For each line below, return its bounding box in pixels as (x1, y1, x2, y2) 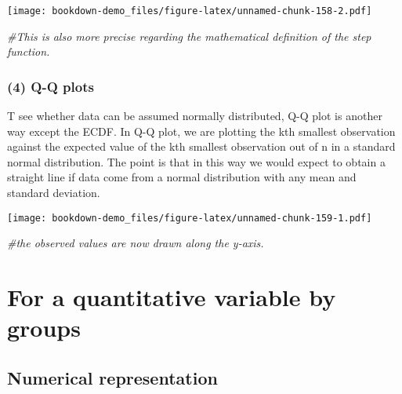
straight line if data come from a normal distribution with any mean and (7, 169, 357, 185)
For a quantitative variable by (7, 281, 336, 313)
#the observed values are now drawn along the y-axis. (7, 235, 264, 251)
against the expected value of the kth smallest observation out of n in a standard (7, 138, 396, 155)
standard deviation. (7, 184, 100, 201)
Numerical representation (7, 365, 218, 389)
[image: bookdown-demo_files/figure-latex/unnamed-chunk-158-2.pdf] (7, 5, 372, 16)
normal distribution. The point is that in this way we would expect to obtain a (7, 153, 386, 170)
